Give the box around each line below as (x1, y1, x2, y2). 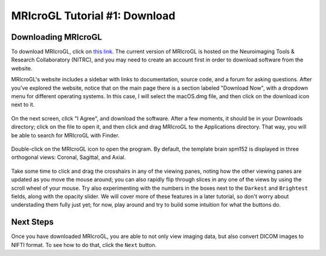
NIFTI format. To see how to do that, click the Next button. (11, 241, 157, 248)
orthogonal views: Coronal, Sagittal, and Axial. (11, 154, 126, 161)
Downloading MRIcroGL (11, 32, 103, 42)
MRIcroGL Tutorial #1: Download (11, 9, 176, 22)
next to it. (11, 101, 35, 108)
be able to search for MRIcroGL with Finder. (11, 131, 120, 139)
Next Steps (11, 217, 54, 227)
